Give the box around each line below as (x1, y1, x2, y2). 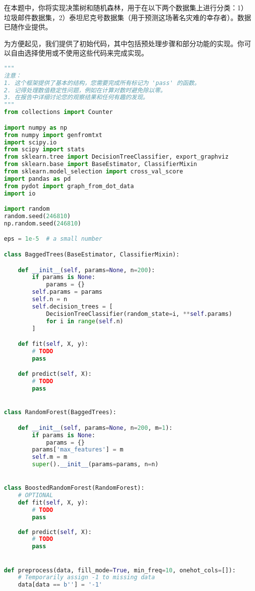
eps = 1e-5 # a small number (4, 235, 102, 243)
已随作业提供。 (4, 22, 52, 32)
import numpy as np (4, 124, 67, 131)
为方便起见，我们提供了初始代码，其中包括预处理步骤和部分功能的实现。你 (4, 38, 244, 48)
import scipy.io (4, 139, 57, 146)
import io (4, 190, 36, 197)
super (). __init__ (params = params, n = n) (32, 461, 159, 468)
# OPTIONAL (18, 492, 53, 499)
